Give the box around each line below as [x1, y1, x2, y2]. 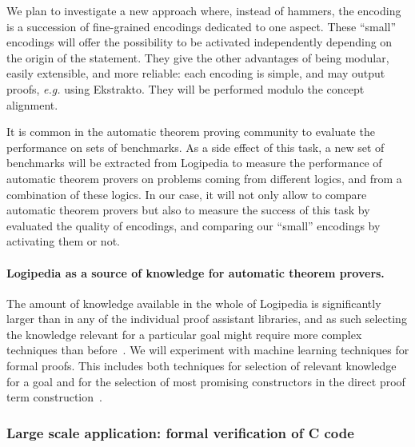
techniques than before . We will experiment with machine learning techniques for [6, 341, 409, 358]
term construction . [6, 389, 102, 405]
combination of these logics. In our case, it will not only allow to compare [6, 186, 367, 202]
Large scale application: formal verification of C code [6, 422, 354, 442]
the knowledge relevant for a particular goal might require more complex [6, 325, 362, 342]
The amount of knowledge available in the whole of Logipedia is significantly [6, 294, 381, 311]
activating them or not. [6, 233, 120, 249]
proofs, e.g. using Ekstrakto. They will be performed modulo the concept [6, 80, 365, 97]
